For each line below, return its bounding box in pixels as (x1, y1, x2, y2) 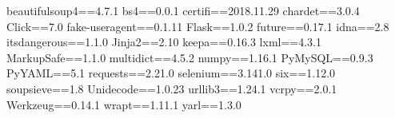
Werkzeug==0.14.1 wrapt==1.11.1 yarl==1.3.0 (6, 96, 241, 112)
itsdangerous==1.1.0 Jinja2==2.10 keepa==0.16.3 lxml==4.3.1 (6, 33, 322, 50)
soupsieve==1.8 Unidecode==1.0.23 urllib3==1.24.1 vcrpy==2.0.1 (6, 80, 337, 96)
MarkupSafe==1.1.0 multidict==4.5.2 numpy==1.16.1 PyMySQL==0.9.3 (6, 49, 373, 65)
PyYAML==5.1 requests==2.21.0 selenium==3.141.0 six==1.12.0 (6, 65, 336, 81)
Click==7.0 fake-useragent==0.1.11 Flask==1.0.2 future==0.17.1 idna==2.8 (6, 18, 389, 34)
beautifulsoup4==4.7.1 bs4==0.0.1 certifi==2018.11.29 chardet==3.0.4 (6, 2, 360, 18)
